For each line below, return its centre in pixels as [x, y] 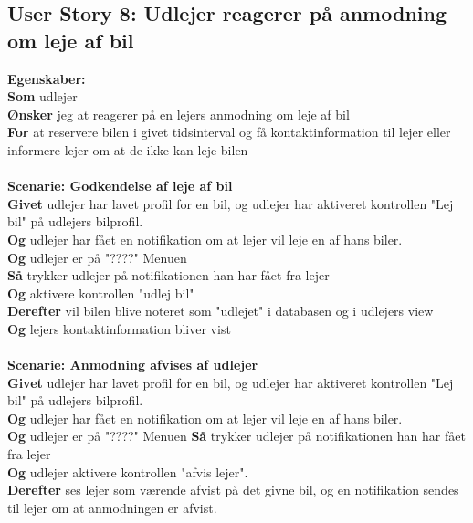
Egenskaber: [47, 78]
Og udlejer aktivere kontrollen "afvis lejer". [128, 471]
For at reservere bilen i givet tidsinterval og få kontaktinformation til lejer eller [229, 132]
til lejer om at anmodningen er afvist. [112, 507]
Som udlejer [42, 96]
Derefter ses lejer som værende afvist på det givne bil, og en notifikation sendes [233, 490]
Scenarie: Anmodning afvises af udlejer [133, 365]
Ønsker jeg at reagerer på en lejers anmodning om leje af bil [179, 114]
